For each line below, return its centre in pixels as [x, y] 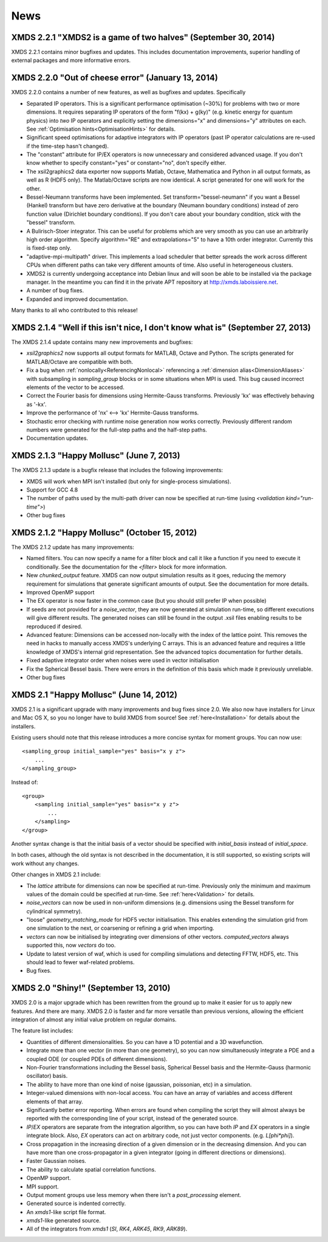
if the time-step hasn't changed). [68, 146]
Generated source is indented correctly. [76, 1204]
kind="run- [300, 498]
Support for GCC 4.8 [52, 490]
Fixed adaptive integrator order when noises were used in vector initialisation [123, 660]
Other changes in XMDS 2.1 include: [56, 874]
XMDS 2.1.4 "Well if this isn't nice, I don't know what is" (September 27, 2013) [161, 327]
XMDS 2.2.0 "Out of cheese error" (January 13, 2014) [114, 78]
